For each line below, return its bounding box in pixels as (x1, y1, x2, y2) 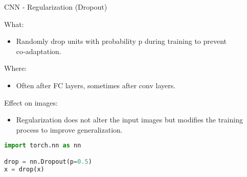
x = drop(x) (4, 165, 44, 173)
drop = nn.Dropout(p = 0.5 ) (4, 158, 92, 165)
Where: (4, 63, 27, 73)
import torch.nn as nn (4, 142, 81, 149)
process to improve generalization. (16, 124, 123, 135)
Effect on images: (4, 97, 58, 108)
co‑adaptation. (16, 45, 61, 56)
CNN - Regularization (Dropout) (4, 2, 107, 12)
